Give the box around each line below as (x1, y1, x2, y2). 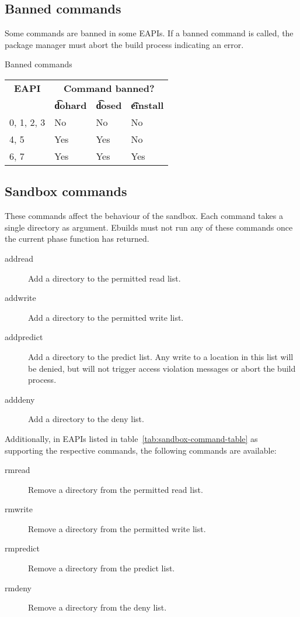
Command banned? (64, 81, 155, 95)
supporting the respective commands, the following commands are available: (5, 444, 277, 456)
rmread (5, 464, 30, 476)
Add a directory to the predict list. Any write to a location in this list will (28, 350, 294, 362)
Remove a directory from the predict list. (28, 562, 175, 574)
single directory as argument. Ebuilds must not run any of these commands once (5, 221, 293, 233)
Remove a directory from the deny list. (28, 601, 167, 613)
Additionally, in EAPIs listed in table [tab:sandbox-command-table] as (5, 432, 258, 444)
